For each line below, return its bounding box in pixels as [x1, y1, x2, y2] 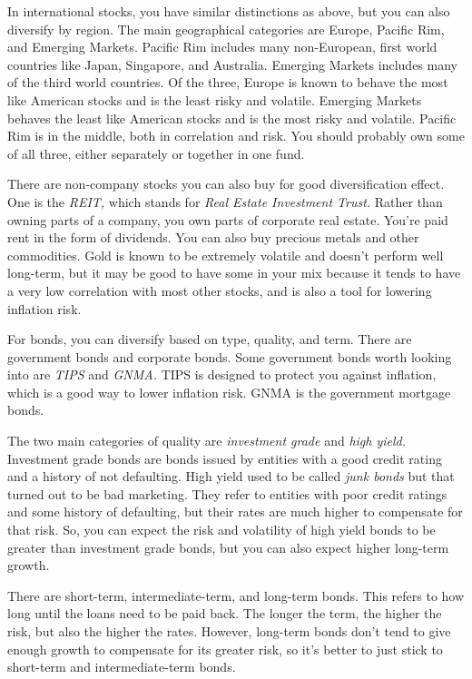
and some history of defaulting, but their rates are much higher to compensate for [7, 502, 463, 521]
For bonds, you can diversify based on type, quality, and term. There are [7, 330, 412, 349]
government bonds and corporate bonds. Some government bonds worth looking [7, 347, 452, 366]
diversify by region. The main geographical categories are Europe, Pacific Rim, [7, 19, 445, 38]
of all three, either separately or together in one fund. [7, 143, 305, 162]
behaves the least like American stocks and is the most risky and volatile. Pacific [7, 108, 457, 127]
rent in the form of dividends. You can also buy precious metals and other [7, 228, 419, 247]
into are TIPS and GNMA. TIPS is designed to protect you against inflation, [7, 365, 437, 384]
